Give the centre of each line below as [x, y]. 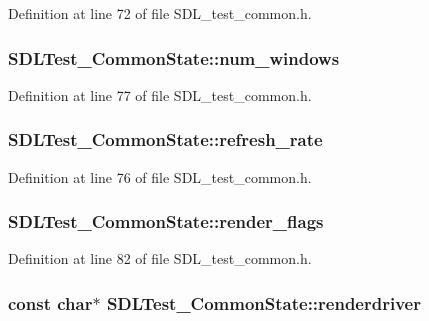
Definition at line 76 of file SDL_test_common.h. [160, 176]
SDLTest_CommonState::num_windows [174, 57]
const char [50, 302]
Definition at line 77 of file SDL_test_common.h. [160, 94]
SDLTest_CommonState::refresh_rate [165, 139]
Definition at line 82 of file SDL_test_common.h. [160, 258]
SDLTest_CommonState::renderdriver [263, 302]
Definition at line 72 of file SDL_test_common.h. [160, 13]
